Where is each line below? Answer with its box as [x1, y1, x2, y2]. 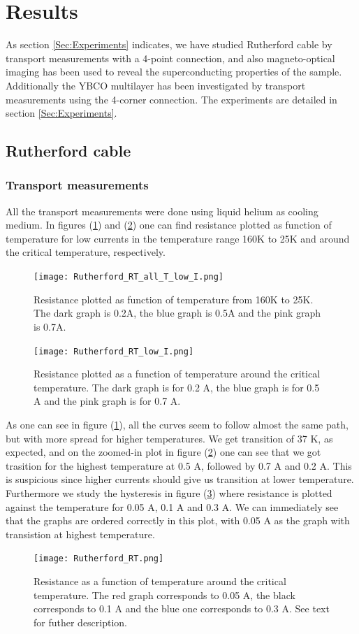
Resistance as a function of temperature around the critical [34, 573, 286, 588]
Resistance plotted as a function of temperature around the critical [34, 366, 321, 381]
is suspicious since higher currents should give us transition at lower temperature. [6, 472, 354, 487]
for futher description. [34, 614, 128, 629]
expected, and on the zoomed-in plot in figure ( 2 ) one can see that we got [6, 445, 321, 459]
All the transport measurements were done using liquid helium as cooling [6, 203, 318, 218]
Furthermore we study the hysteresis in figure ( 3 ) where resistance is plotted [6, 485, 332, 500]
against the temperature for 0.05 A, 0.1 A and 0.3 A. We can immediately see [6, 499, 339, 514]
